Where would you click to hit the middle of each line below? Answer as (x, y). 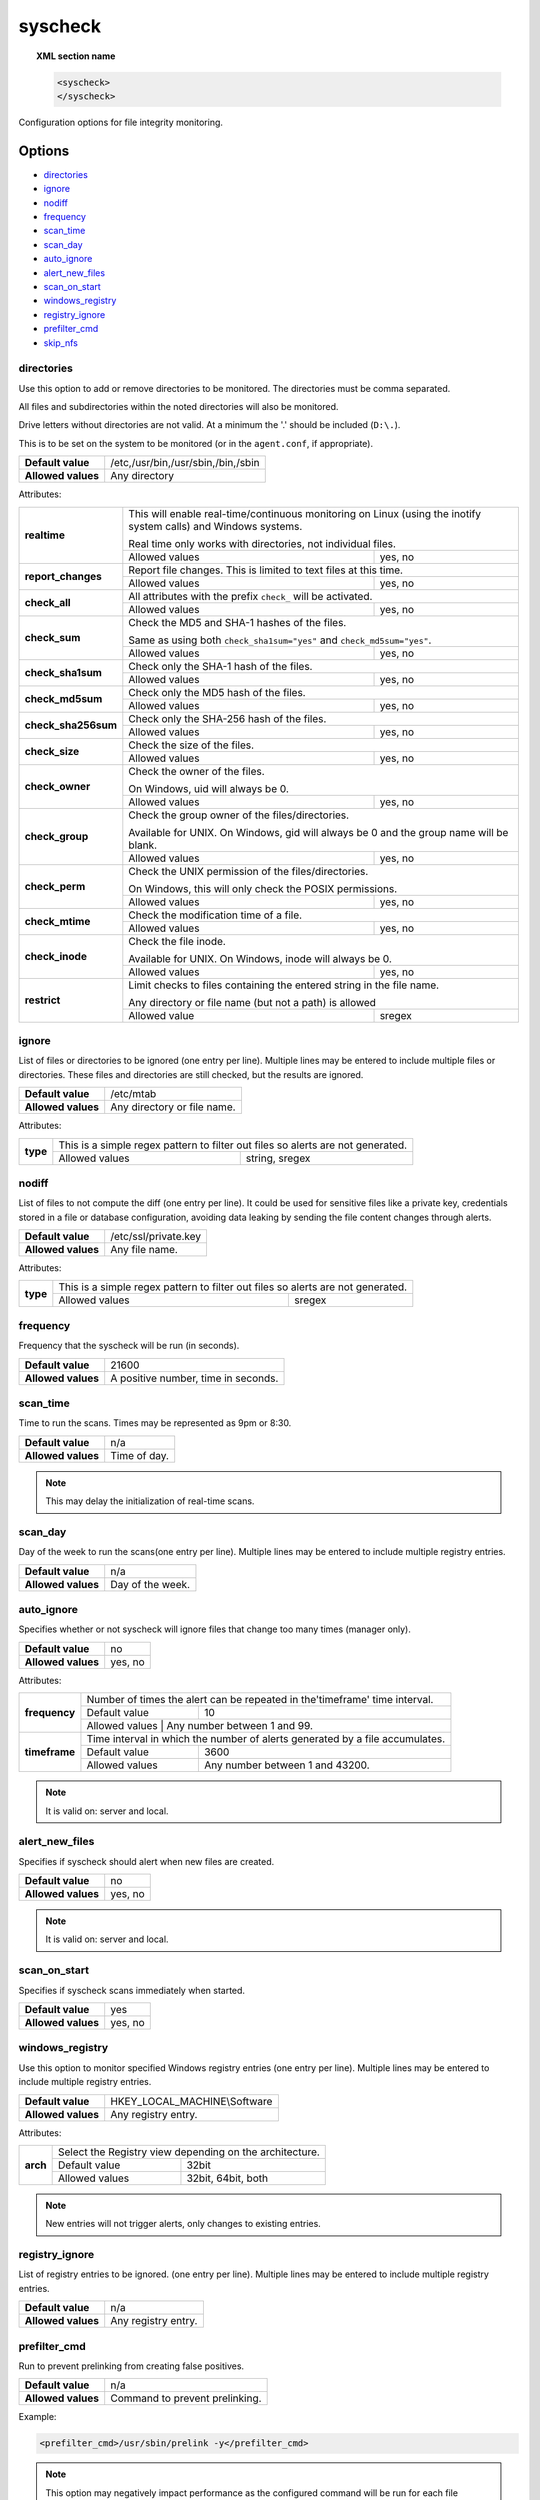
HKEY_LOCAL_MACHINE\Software (191, 2101)
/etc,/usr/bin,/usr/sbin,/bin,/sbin (185, 463)
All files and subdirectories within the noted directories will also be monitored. (178, 407)
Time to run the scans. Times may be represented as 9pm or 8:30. (155, 1423)
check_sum (52, 638)
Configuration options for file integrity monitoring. (121, 122)
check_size (52, 752)
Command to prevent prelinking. (186, 2398)
